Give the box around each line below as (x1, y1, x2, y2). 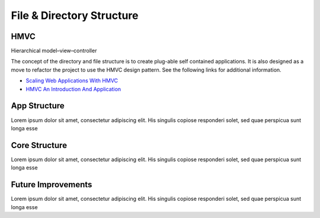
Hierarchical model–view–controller (11, 47, 97, 54)
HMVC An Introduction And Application (25, 85, 121, 92)
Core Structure (11, 140, 68, 150)
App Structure (11, 101, 65, 111)
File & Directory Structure (11, 9, 139, 22)
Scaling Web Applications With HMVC (25, 77, 119, 84)
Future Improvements (11, 179, 92, 190)
